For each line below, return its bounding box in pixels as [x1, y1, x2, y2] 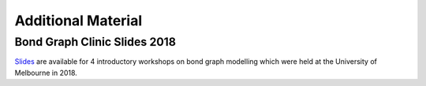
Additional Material [14, 12, 143, 29]
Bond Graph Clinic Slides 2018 [14, 35, 177, 49]
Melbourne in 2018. [14, 68, 78, 77]
